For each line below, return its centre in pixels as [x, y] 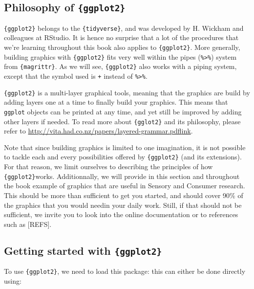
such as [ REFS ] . [28, 224]
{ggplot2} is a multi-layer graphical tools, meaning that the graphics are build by [127, 92]
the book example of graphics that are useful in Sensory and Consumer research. [125, 186]
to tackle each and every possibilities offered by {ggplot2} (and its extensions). [123, 157]
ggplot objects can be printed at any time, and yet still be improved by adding [123, 111]
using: [13, 280]
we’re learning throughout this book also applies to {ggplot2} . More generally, [122, 47]
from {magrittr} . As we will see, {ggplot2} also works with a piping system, [120, 66]
